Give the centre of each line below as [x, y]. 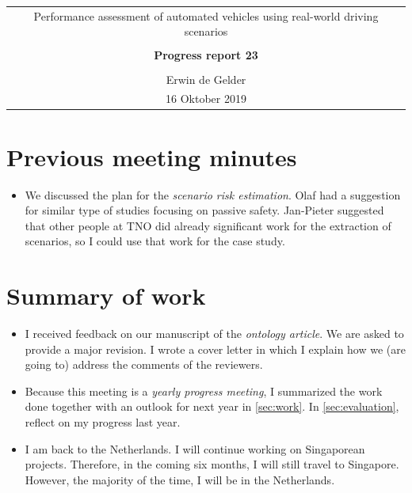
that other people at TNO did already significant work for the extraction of [208, 225]
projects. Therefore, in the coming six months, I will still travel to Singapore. [212, 464]
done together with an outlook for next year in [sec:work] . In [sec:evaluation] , [212, 406]
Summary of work [106, 296]
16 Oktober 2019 [206, 99]
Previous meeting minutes [152, 156]
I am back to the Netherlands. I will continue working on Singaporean [195, 448]
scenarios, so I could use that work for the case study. [155, 241]
